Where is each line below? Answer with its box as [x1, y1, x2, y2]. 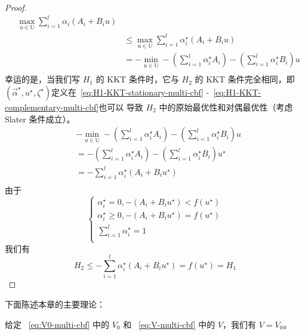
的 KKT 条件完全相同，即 [195, 73, 295, 85]
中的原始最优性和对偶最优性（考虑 [159, 100, 293, 113]
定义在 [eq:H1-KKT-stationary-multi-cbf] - [51, 85, 210, 98]
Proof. [5, 1, 27, 13]
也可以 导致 [98, 100, 143, 113]
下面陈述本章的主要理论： [5, 297, 105, 310]
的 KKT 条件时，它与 [95, 73, 179, 85]
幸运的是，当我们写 [5, 73, 80, 85]
